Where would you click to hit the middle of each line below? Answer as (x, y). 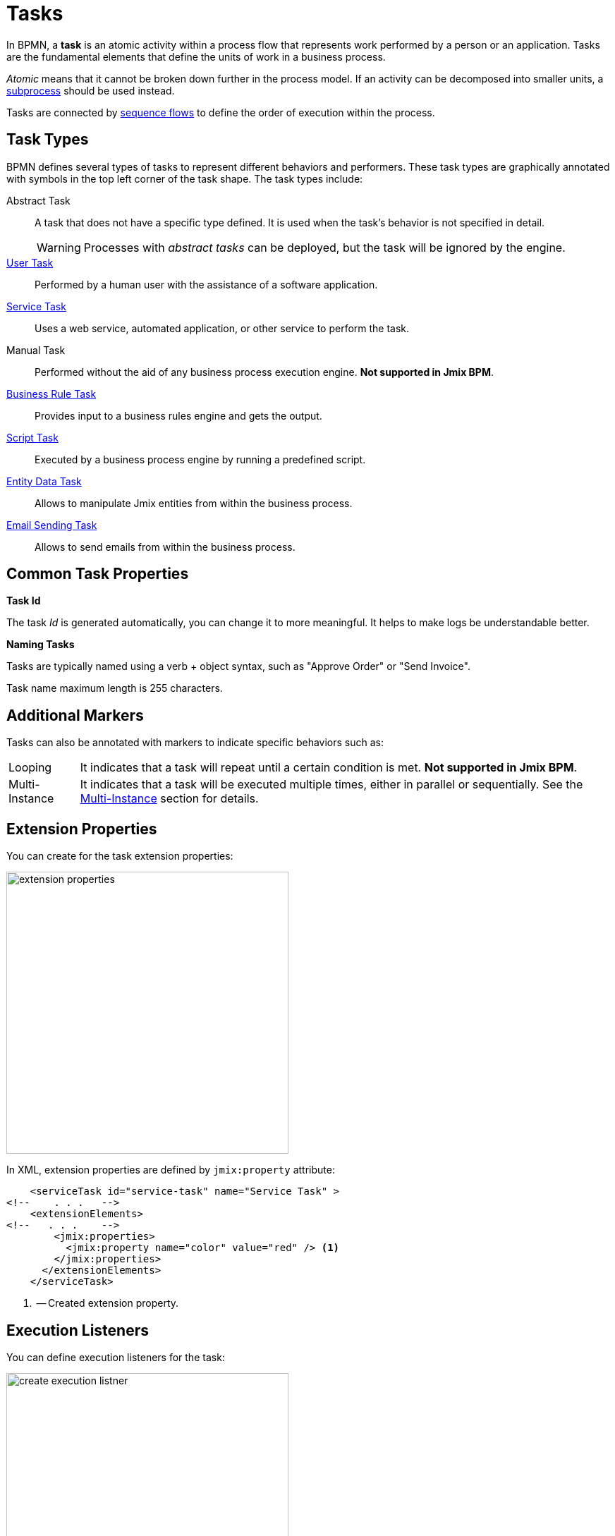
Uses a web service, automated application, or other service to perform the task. (222, 328)
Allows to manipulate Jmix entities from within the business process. (194, 503)
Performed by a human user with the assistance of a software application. (206, 284)
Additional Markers (75, 715)
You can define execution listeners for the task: (116, 1357)
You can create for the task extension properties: (120, 856)
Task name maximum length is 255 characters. (115, 688)
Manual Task (36, 350)
